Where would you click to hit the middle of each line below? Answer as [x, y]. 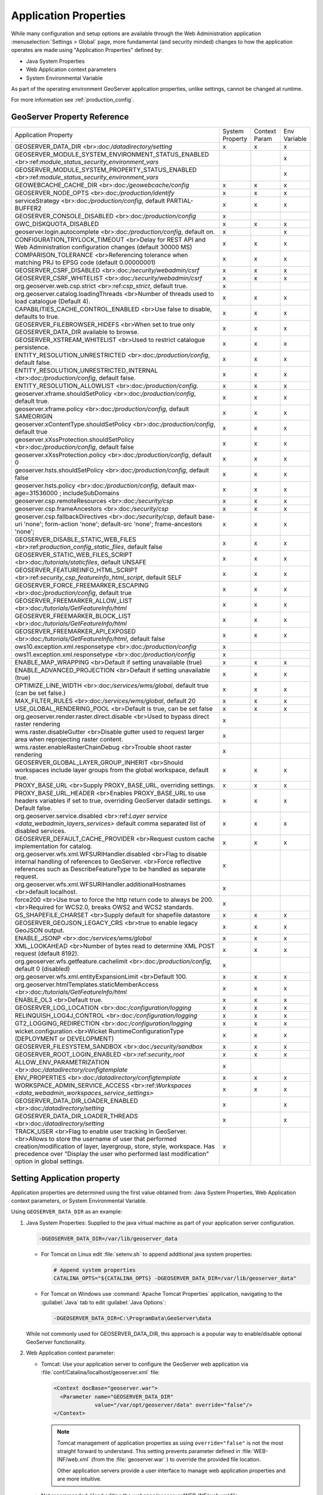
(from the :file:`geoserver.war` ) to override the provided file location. [176, 1460]
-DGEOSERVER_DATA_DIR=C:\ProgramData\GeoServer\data [132, 1318]
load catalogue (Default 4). [53, 301]
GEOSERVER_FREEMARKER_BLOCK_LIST [73, 616]
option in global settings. [49, 1161]
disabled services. [40, 831]
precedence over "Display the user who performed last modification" [112, 1154]
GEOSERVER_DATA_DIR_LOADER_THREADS [76, 1116]
